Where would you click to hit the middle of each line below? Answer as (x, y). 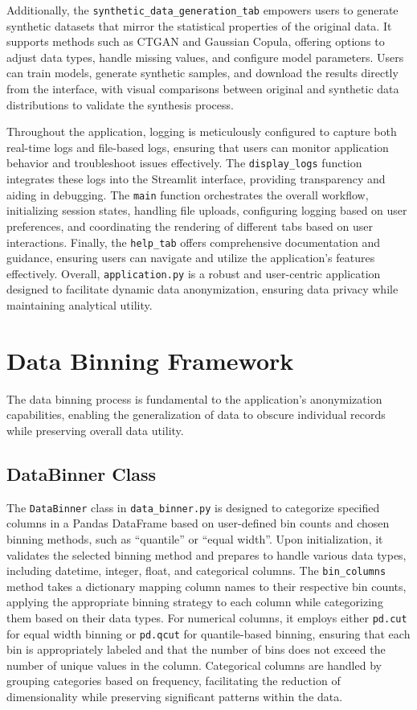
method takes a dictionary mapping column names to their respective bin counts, (206, 586)
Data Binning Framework (150, 360)
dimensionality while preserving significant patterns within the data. (175, 697)
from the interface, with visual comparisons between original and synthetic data (203, 89)
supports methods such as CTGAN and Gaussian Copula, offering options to (196, 41)
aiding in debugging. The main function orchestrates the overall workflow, (188, 194)
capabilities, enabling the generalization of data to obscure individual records (196, 415)
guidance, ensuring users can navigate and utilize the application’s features (191, 258)
